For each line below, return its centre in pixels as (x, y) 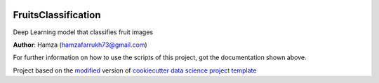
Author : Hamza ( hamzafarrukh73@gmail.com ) (80, 45)
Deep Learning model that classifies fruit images (83, 32)
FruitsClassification (57, 15)
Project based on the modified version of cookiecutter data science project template (135, 70)
